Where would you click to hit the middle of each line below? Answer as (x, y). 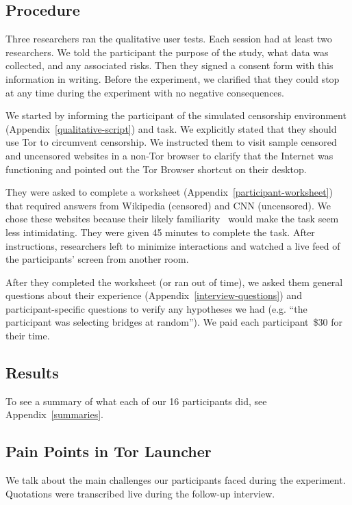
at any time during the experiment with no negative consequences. (145, 92)
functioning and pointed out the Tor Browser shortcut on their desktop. (156, 169)
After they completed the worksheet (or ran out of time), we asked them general (174, 282)
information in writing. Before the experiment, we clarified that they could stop (173, 78)
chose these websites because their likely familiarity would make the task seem (172, 219)
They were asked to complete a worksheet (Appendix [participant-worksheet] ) (169, 192)
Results (32, 373)
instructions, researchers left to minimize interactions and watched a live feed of (173, 245)
